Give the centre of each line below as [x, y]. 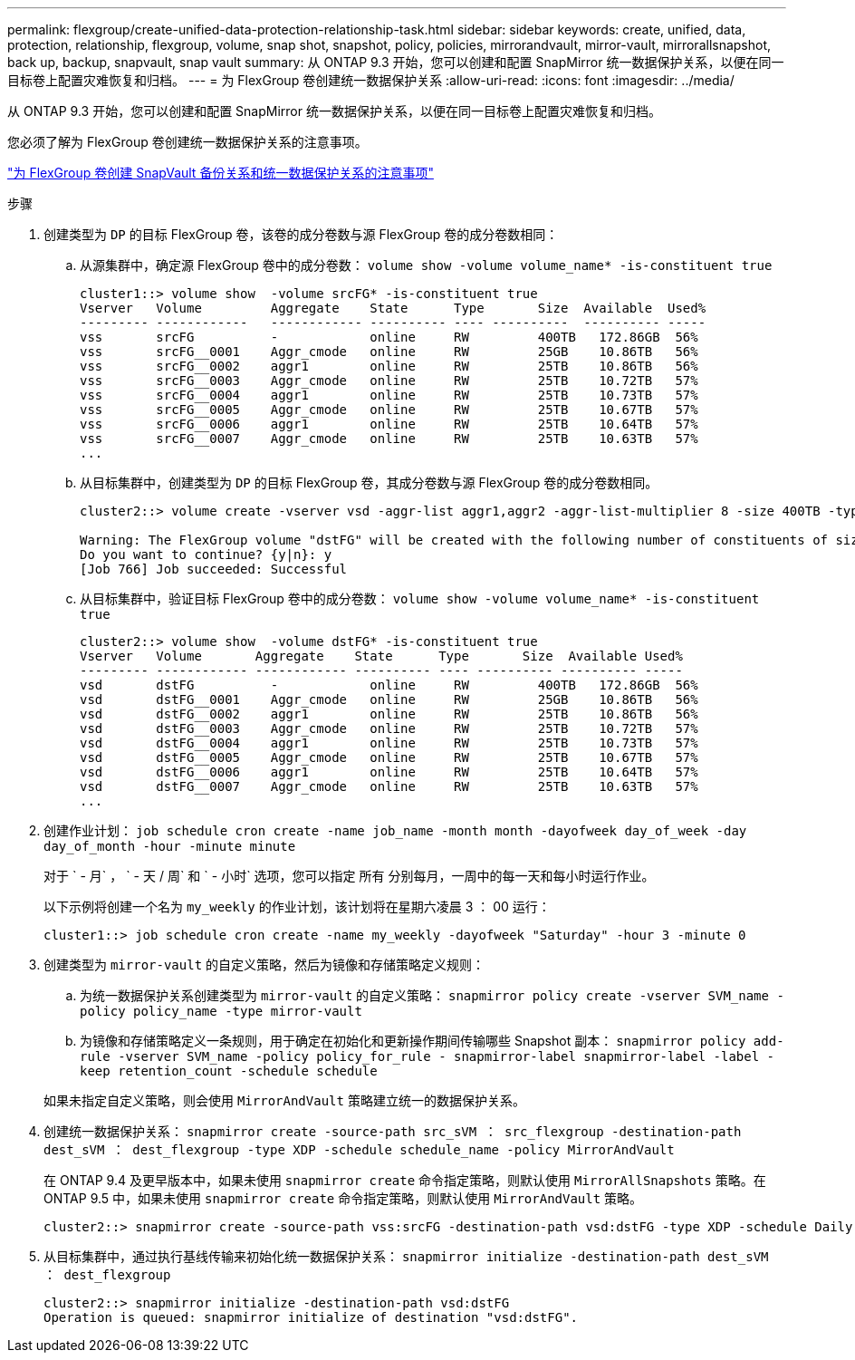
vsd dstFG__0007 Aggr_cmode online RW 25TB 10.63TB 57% [389, 786]
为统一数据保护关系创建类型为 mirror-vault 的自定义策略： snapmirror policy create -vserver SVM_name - [432, 995]
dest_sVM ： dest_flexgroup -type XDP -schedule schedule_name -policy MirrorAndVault [359, 1150]
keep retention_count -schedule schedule [229, 1071]
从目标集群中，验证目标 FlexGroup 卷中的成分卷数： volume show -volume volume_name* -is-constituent [420, 598]
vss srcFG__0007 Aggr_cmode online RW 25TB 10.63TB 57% [389, 439]
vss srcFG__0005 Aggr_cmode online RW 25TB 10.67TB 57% [389, 410]
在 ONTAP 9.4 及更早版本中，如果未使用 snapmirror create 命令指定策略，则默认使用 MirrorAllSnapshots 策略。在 [405, 1180]
